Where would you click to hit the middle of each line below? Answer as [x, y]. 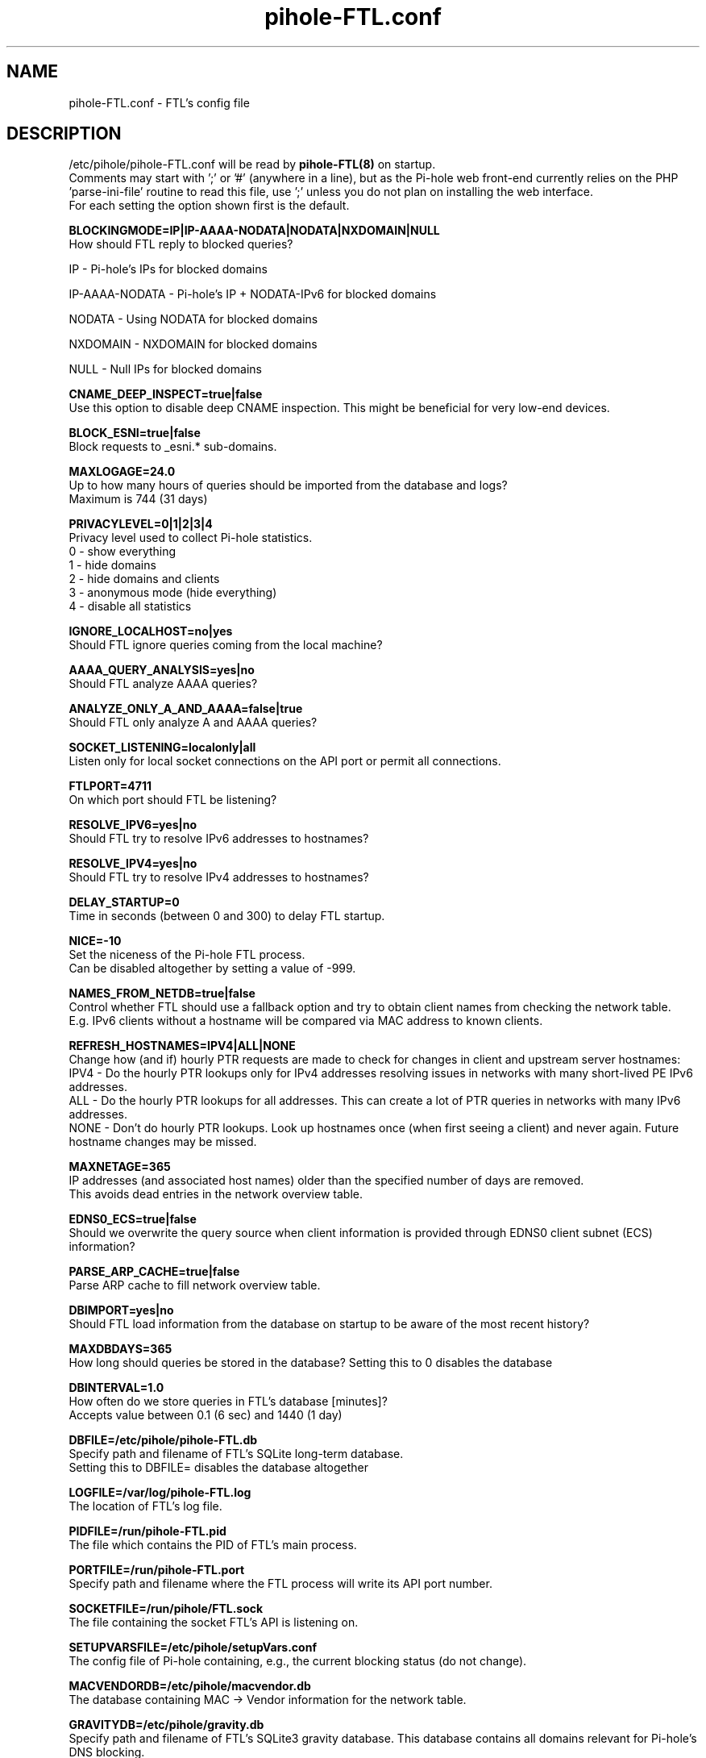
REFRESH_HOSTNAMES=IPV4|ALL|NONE [182, 1046]
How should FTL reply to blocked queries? [181, 244]
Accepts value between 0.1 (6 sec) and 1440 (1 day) [206, 1415]
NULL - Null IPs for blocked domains [165, 369]
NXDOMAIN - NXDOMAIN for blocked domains [193, 344]
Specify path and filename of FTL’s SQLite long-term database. [236, 1454]
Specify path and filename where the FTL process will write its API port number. [280, 1584]
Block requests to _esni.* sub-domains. [173, 447]
